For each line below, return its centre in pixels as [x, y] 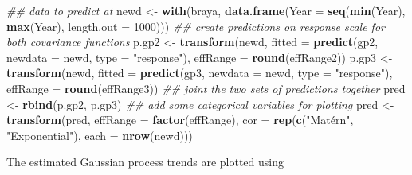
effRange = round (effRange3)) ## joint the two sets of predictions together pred [206, 88]
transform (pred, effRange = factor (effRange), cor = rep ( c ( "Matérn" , [180, 120]
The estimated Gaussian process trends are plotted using [145, 162]
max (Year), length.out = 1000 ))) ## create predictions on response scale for [196, 26]
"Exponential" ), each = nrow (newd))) [100, 135]
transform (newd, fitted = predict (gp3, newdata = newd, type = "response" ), [200, 73]
